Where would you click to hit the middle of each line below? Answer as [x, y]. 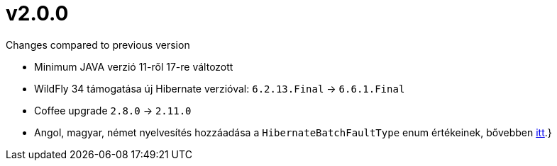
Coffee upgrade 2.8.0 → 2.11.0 [113, 110]
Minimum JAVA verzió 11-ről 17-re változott [134, 66]
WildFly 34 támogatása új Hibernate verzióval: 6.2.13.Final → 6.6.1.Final [220, 88]
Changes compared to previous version [98, 45]
